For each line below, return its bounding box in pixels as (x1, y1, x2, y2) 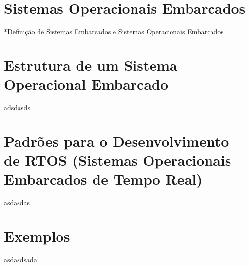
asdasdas (4, 197, 30, 208)
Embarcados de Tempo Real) (4, 169, 203, 189)
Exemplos (4, 226, 70, 246)
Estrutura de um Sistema (4, 55, 177, 75)
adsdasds (4, 102, 30, 113)
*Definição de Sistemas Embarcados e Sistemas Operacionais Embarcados (4, 26, 224, 37)
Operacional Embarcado (4, 74, 169, 94)
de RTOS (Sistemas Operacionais (4, 150, 231, 170)
